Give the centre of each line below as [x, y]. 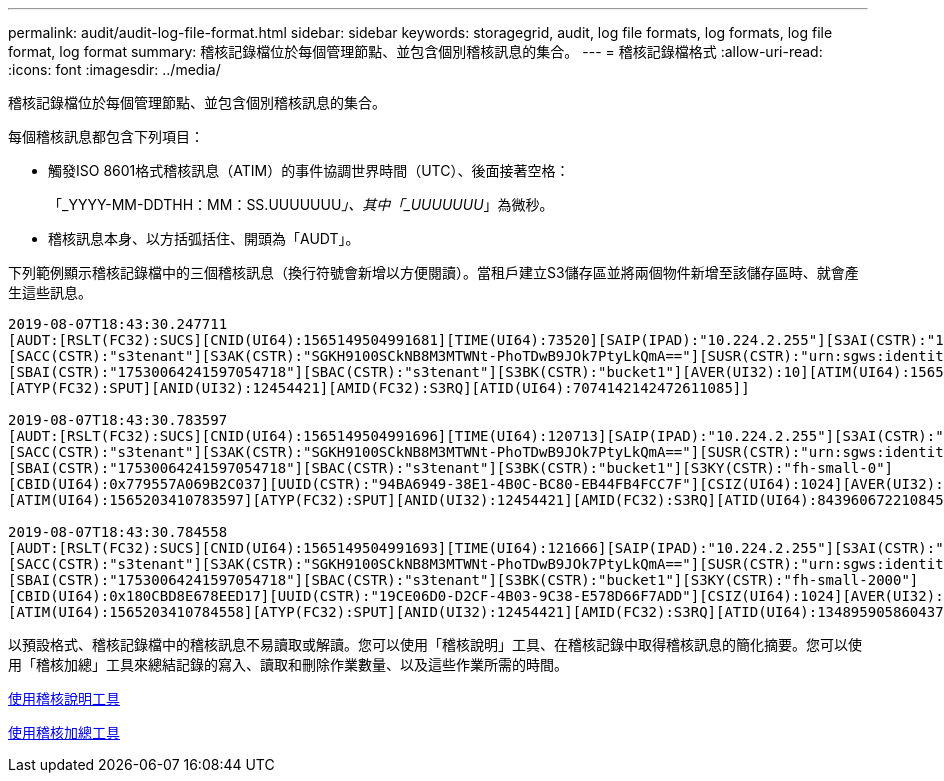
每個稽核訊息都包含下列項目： [106, 136]
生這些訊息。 [50, 292]
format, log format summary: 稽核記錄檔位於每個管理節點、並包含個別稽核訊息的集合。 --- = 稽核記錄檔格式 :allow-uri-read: [415, 51]
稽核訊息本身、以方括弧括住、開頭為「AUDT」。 [204, 238]
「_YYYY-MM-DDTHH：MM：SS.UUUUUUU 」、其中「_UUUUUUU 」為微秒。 [301, 204]
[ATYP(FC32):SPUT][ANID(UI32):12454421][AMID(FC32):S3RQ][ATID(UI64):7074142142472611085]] [379, 388]
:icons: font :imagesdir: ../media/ [114, 69]
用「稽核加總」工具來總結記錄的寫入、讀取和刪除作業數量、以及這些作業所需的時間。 [288, 664]
